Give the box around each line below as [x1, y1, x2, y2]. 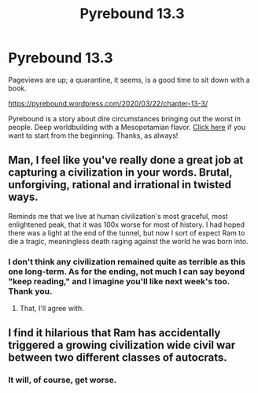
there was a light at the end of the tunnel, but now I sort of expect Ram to [8, 228, 245, 237]
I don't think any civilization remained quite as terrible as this [8, 256, 246, 267]
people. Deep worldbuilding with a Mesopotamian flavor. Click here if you [8, 122, 246, 132]
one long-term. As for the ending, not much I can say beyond [8, 265, 245, 276]
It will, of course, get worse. [8, 375, 117, 386]
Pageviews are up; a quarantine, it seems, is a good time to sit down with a [8, 75, 250, 84]
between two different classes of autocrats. [8, 351, 228, 365]
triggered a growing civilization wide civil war [8, 339, 236, 352]
